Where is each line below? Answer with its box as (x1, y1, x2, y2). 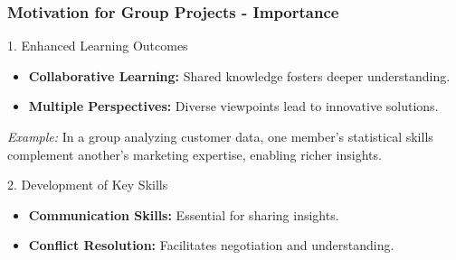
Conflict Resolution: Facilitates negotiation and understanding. (28, 236, 394, 255)
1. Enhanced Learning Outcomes (7, 36, 188, 55)
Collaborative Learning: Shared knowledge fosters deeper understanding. (28, 66, 451, 85)
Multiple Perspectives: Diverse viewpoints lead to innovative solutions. (28, 97, 439, 116)
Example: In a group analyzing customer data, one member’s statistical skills (7, 127, 433, 145)
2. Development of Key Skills (7, 175, 168, 194)
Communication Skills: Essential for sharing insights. (28, 205, 339, 224)
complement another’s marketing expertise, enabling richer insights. (7, 144, 382, 163)
